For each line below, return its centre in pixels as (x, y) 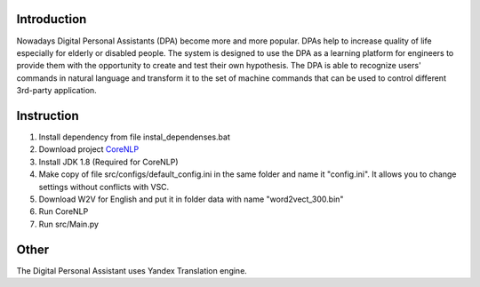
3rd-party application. (56, 91)
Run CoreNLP (64, 211)
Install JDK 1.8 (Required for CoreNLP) (108, 162)
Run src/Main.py (69, 224)
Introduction (52, 19)
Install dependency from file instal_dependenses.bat (135, 137)
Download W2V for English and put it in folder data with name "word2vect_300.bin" (191, 199)
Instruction (48, 116)
